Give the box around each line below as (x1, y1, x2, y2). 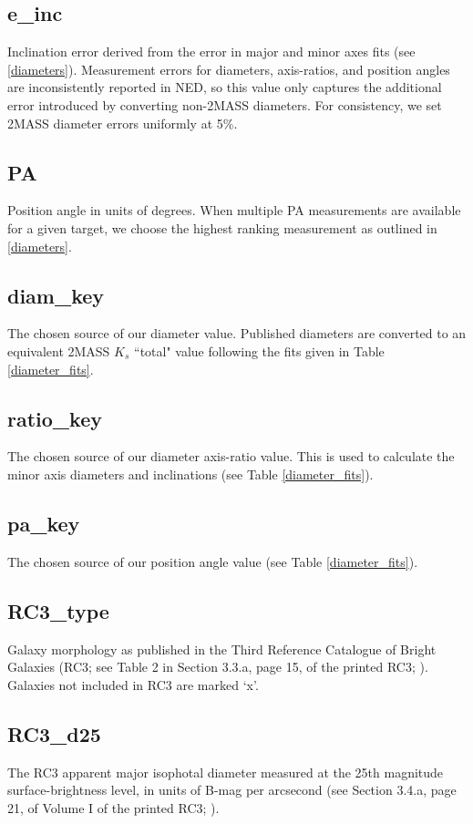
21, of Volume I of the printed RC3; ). (7, 798, 220, 817)
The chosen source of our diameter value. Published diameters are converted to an (7, 324, 467, 343)
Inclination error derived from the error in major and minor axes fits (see (7, 42, 416, 61)
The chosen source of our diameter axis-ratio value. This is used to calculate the (7, 447, 455, 466)
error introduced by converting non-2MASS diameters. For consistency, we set (7, 95, 442, 114)
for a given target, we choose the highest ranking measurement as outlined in (7, 218, 437, 237)
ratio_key (7, 404, 102, 432)
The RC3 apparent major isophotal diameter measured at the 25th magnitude (7, 762, 444, 781)
